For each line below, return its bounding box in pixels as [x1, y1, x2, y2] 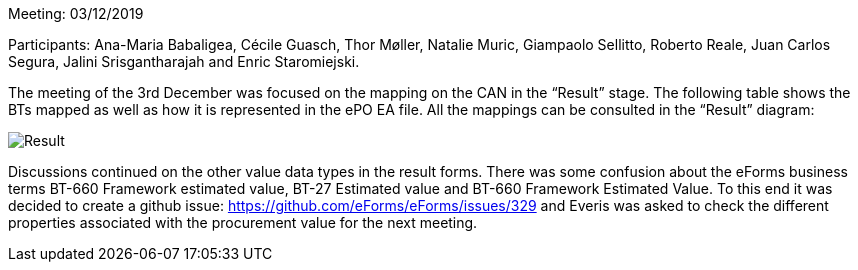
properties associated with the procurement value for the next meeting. [8, 214, 478, 231]
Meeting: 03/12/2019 [8, 5, 144, 22]
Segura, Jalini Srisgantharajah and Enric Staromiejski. [8, 53, 360, 70]
